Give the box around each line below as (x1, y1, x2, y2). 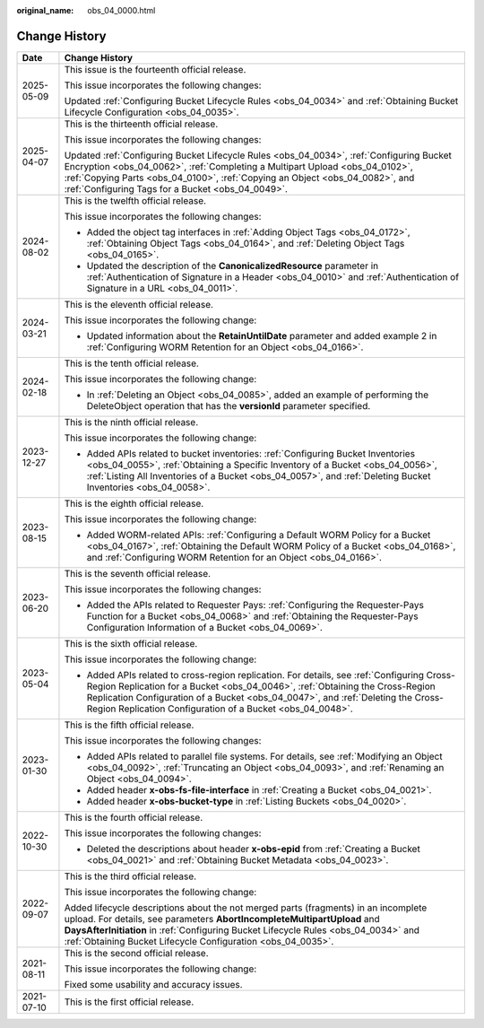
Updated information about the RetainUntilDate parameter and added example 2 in (86, 329, 437, 342)
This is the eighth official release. (64, 497, 204, 510)
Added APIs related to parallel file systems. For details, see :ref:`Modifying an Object (86, 750, 443, 762)
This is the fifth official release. (64, 719, 194, 731)
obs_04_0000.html (87, 5, 156, 15)
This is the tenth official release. (64, 357, 199, 370)
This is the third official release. (64, 870, 197, 883)
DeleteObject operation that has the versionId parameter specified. (86, 399, 371, 412)
